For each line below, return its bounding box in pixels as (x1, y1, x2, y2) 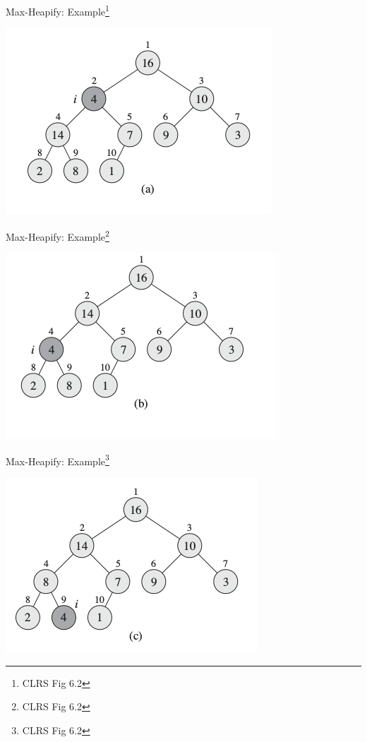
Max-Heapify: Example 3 (6, 451, 109, 468)
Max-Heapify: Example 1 (6, 2, 109, 18)
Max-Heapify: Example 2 (6, 227, 109, 244)
